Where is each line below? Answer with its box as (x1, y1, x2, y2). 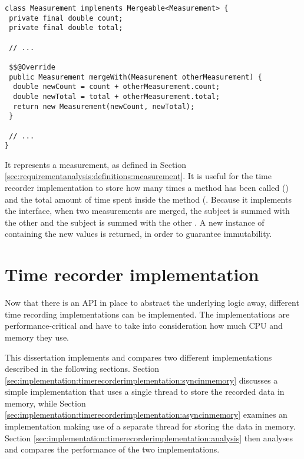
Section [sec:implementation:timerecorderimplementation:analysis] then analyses (5, 431, 293, 444)
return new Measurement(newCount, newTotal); (13, 102, 195, 111)
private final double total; (9, 24, 123, 32)
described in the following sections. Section (5, 362, 159, 375)
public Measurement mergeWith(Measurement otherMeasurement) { (9, 72, 262, 81)
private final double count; (9, 14, 123, 22)
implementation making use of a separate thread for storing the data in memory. (5, 420, 296, 432)
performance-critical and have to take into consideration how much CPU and (5, 319, 283, 332)
